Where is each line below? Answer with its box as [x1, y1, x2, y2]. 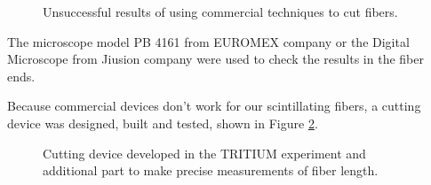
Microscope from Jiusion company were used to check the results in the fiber [7, 50, 424, 68]
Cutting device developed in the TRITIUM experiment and [43, 143, 366, 162]
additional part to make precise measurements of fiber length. [43, 161, 379, 180]
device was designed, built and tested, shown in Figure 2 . [7, 113, 318, 132]
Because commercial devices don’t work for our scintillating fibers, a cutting [7, 96, 421, 115]
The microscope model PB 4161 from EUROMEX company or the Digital [7, 32, 410, 50]
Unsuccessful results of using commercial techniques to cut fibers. [43, 3, 398, 20]
